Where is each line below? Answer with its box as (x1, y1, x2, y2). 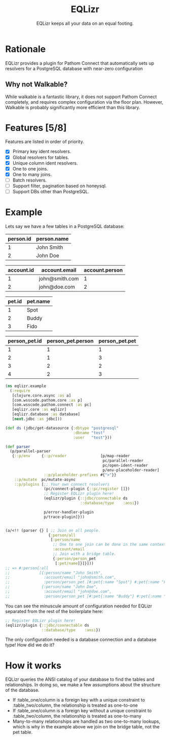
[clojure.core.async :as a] (12, 393, 71, 398)
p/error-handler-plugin (44, 509, 94, 514)
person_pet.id (8, 337, 42, 344)
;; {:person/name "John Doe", (5, 584, 99, 590)
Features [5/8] (5, 122, 67, 134)
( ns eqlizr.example (5, 383, 47, 388)
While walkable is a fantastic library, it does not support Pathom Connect (5, 94, 157, 100)
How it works (5, 660, 62, 671)
